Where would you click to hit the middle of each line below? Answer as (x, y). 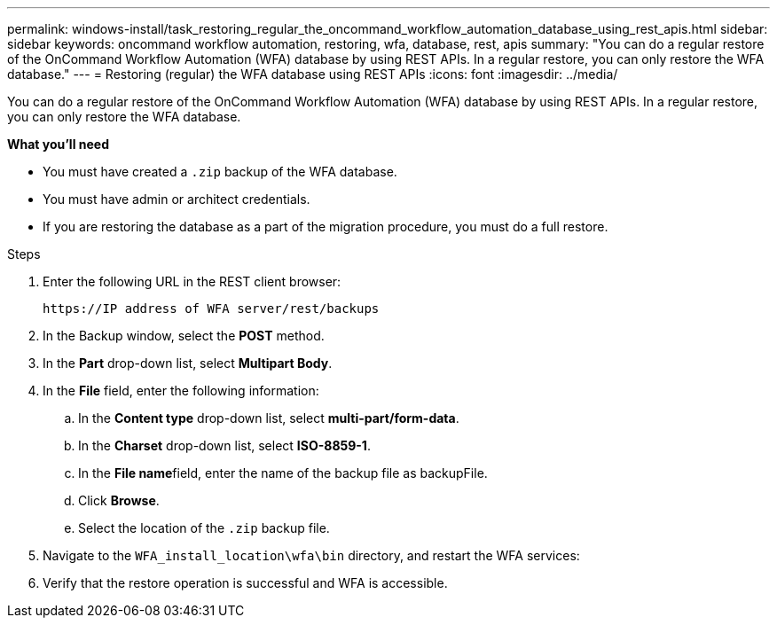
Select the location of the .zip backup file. (204, 528)
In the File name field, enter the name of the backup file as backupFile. (283, 473)
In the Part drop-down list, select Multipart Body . (188, 363)
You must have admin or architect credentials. (177, 199)
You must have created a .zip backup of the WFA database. (220, 172)
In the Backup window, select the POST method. (184, 336)
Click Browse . (119, 500)
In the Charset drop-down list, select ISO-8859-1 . (224, 445)
